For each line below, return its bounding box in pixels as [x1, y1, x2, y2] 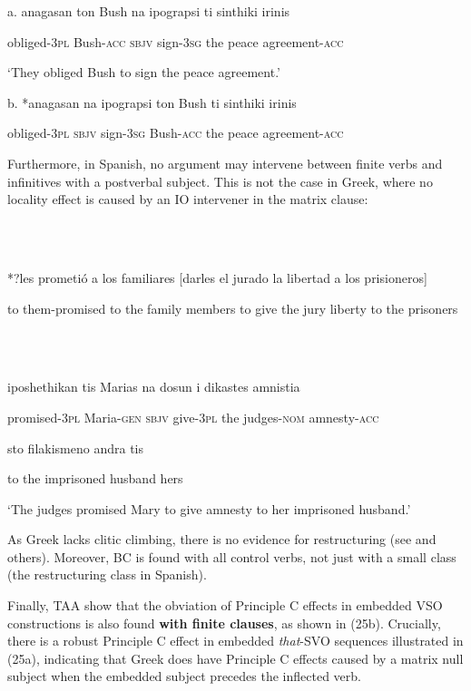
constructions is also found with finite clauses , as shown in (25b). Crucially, [7, 613, 441, 632]
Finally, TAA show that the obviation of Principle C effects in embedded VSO [7, 596, 443, 615]
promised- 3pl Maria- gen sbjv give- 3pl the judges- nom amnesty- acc [7, 407, 379, 426]
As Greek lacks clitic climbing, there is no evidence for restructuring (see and [7, 530, 437, 549]
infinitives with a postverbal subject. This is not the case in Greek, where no [7, 171, 433, 190]
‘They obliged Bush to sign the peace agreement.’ [7, 63, 280, 82]
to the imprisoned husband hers [7, 469, 183, 488]
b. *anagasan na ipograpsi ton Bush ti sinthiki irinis [7, 92, 297, 112]
